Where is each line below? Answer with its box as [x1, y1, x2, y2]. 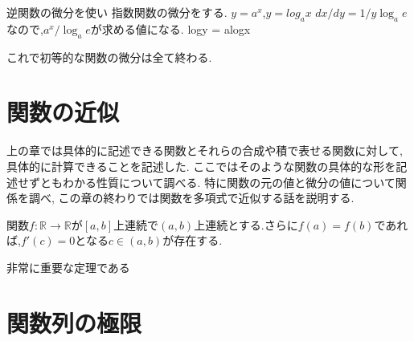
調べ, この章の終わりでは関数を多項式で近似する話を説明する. [28, 189, 355, 206]
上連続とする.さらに [194, 216, 298, 233]
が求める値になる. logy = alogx [90, 20, 251, 37]
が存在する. [162, 232, 223, 249]
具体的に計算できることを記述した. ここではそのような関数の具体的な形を [6, 157, 396, 174]
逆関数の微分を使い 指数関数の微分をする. [6, 4, 227, 20]
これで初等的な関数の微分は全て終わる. [6, 48, 212, 65]
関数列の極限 [6, 306, 142, 339]
